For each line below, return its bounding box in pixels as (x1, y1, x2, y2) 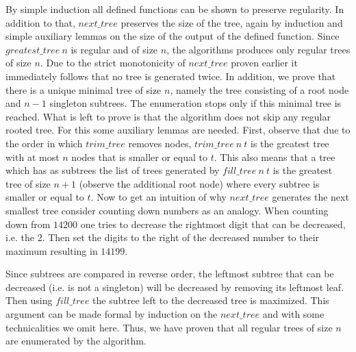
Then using (5, 293, 53, 307)
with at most (5, 149, 60, 164)
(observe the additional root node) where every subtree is (79, 176, 320, 190)
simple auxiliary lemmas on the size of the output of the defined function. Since (5, 29, 340, 43)
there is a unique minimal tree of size (5, 82, 162, 97)
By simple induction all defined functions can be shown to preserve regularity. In (5, 2, 344, 16)
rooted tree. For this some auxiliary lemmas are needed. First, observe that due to (5, 123, 351, 137)
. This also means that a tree (214, 149, 335, 164)
